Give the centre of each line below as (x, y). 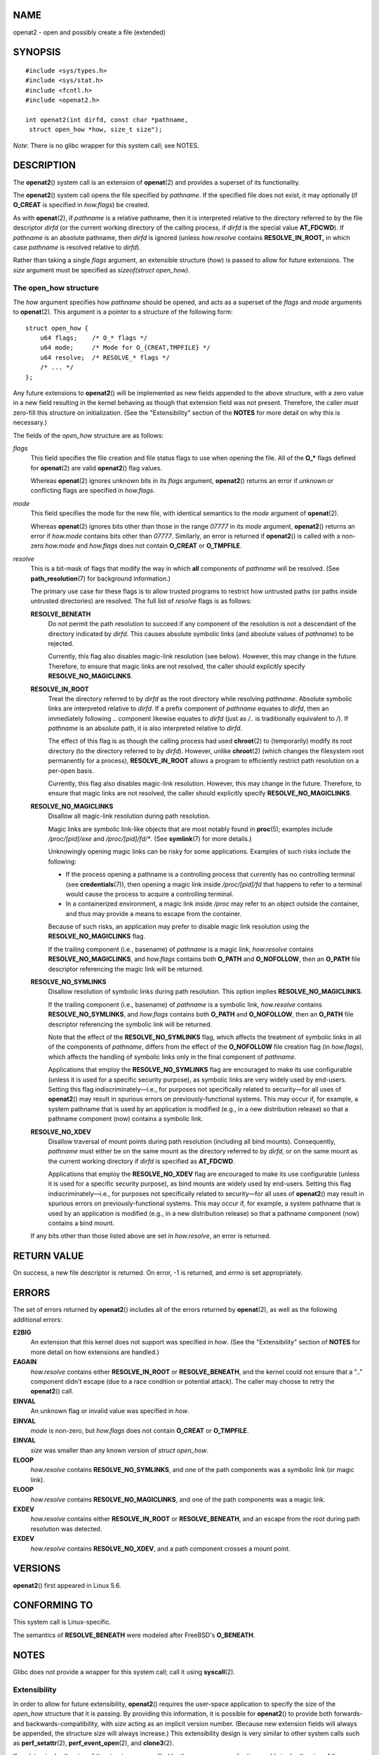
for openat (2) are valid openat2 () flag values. (97, 468)
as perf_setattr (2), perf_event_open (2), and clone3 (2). (94, 1743)
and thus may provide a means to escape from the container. (154, 913)
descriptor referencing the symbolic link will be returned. (130, 1024)
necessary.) (30, 423)
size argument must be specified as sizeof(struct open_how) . (101, 270)
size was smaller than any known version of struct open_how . (120, 1450)
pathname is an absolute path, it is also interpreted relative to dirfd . (145, 728)
